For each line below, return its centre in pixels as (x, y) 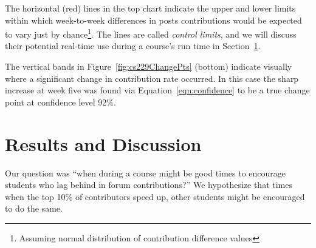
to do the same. (34, 208)
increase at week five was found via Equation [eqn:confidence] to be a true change (157, 90)
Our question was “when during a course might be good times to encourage (146, 173)
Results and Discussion (103, 143)
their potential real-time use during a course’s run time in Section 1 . (133, 46)
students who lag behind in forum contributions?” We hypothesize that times (149, 185)
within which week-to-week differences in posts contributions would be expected (153, 20)
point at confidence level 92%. (60, 102)
